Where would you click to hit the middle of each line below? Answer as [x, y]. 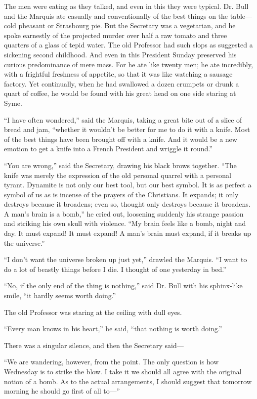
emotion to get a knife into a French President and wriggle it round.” [108, 149]
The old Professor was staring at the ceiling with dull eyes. [93, 312]
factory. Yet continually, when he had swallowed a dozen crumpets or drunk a [122, 83]
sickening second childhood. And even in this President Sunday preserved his [120, 54]
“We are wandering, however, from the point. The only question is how [111, 362]
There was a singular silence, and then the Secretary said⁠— [94, 345]
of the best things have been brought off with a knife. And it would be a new [121, 139]
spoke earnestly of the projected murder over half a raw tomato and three [116, 35]
